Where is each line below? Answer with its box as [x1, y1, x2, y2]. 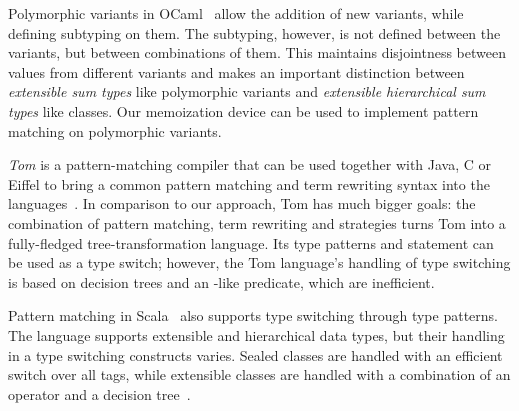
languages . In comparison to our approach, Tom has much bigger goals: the [8, 193, 476, 214]
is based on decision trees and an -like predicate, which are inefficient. [8, 271, 435, 292]
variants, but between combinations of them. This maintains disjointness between [8, 42, 506, 63]
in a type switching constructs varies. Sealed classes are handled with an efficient [8, 344, 503, 365]
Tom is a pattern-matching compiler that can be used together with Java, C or [8, 154, 492, 175]
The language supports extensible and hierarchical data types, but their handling [8, 324, 505, 345]
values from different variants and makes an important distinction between [8, 61, 465, 82]
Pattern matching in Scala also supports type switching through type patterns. [8, 305, 498, 326]
